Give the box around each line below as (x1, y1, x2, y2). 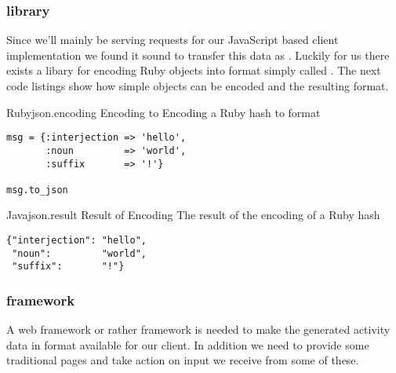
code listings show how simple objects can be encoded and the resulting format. (6, 78, 389, 93)
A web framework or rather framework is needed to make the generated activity (6, 321, 391, 338)
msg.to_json (6, 184, 68, 196)
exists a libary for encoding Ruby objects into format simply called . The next (6, 62, 381, 79)
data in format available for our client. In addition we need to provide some (6, 336, 369, 353)
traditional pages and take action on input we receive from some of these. (6, 352, 359, 368)
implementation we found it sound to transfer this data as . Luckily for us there (6, 46, 390, 63)
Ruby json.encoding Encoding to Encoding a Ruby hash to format (6, 104, 321, 120)
